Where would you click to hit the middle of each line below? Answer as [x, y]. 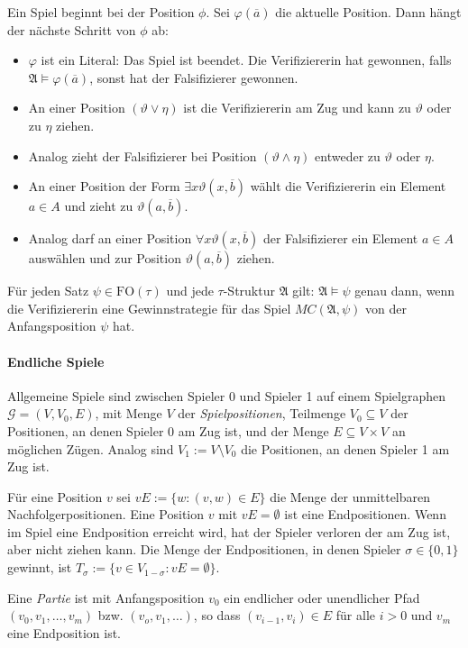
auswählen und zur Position [105, 258]
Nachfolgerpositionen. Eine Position [106, 514]
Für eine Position [55, 496]
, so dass [217, 615]
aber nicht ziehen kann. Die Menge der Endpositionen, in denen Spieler [204, 549]
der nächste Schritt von [72, 29]
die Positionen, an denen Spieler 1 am [345, 448]
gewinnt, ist [40, 567]
